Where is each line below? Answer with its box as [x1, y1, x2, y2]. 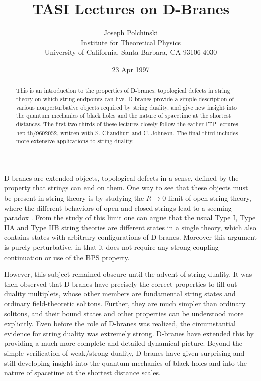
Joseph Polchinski [103, 27, 158, 38]
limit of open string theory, [168, 193, 251, 203]
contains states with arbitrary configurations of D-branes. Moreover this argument [4, 232, 257, 242]
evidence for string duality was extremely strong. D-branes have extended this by [4, 328, 254, 338]
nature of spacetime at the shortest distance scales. [4, 367, 161, 378]
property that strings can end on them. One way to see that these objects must [4, 182, 248, 193]
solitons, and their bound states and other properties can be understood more [4, 308, 244, 319]
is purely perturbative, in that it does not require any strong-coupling [4, 242, 219, 252]
